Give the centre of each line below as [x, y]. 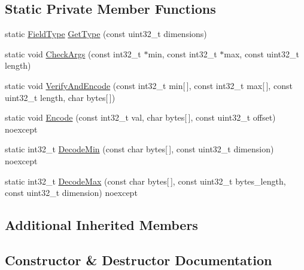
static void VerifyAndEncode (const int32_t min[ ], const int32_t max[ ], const [149, 85]
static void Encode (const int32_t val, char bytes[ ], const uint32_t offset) [140, 117]
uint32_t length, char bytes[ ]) [60, 97]
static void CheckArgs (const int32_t [73, 53]
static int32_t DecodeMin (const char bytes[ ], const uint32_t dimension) [139, 149]
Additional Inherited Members [101, 225]
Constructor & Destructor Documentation [139, 260]
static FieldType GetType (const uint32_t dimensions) [106, 34]
